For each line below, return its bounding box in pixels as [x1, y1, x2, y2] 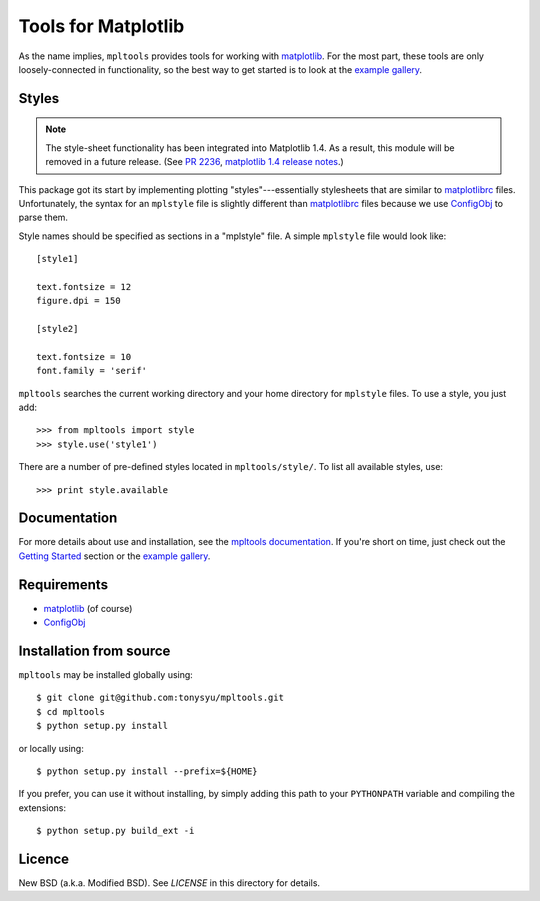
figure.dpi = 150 [36, 295, 121, 307]
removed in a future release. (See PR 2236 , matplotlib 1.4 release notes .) [45, 156, 344, 168]
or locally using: [18, 742, 84, 754]
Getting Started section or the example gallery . [18, 550, 211, 562]
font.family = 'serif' [36, 365, 148, 377]
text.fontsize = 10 [36, 351, 132, 362]
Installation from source [18, 642, 171, 659]
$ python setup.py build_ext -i [36, 825, 195, 837]
